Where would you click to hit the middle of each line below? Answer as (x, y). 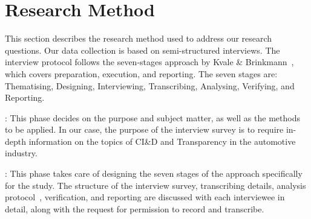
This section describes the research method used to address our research (139, 38)
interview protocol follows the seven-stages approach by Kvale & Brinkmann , (149, 62)
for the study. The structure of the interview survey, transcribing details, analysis (155, 185)
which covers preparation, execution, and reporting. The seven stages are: (141, 73)
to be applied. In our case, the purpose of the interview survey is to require (144, 129)
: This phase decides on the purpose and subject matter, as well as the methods (152, 117)
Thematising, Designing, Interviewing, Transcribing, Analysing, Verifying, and (150, 85)
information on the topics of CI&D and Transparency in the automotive (162, 141)
